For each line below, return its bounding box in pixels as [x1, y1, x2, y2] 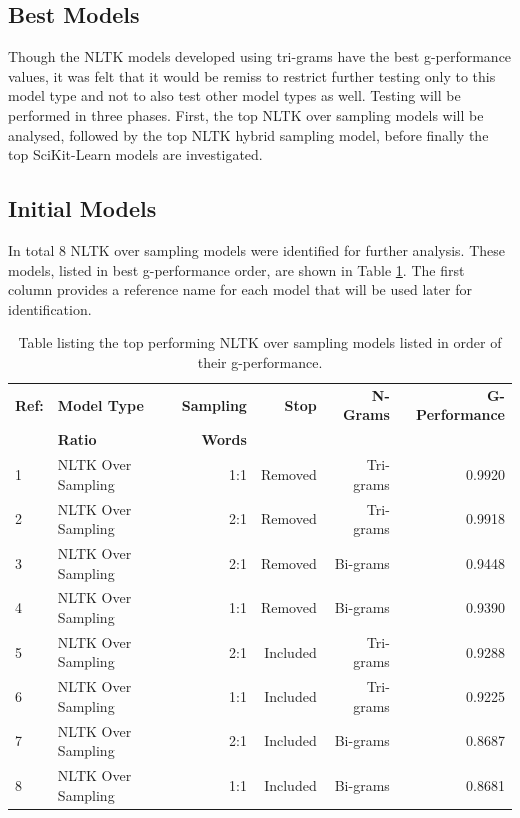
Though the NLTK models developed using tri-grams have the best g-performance [8, 46, 512, 67]
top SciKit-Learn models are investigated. [8, 144, 263, 165]
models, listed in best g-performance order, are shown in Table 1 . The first [8, 259, 465, 280]
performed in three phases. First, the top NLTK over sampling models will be [8, 104, 484, 125]
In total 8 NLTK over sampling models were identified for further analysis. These [8, 239, 505, 260]
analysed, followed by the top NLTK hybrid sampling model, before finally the [8, 124, 489, 145]
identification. [8, 298, 92, 319]
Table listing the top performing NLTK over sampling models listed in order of [18, 332, 502, 353]
